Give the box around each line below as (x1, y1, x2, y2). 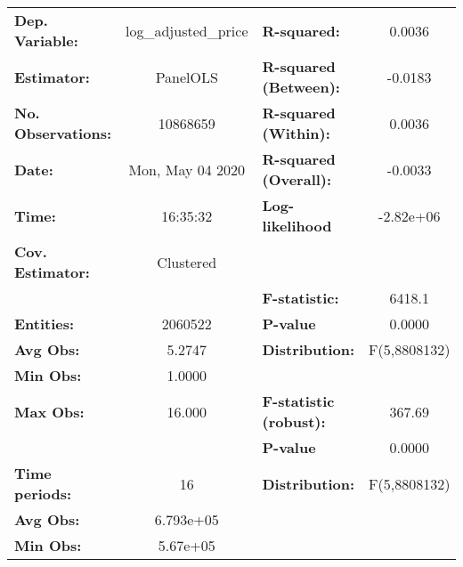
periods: (14, 483, 72, 504)
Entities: (14, 313, 75, 334)
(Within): (262, 123, 330, 143)
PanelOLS (155, 66, 218, 87)
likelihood (262, 215, 332, 236)
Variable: (14, 30, 78, 51)
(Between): (262, 77, 340, 97)
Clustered (157, 251, 217, 272)
